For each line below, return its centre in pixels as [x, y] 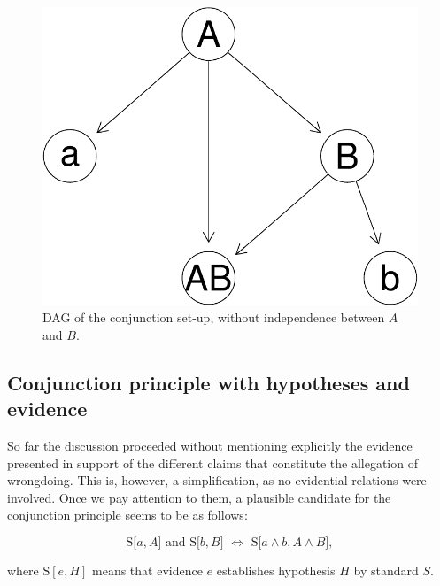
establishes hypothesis [276, 570]
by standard [386, 570]
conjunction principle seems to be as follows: [127, 515]
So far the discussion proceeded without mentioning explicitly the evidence [210, 446]
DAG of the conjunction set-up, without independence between [214, 317]
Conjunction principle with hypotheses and [208, 382]
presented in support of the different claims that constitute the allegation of [212, 463]
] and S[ [179, 543]
